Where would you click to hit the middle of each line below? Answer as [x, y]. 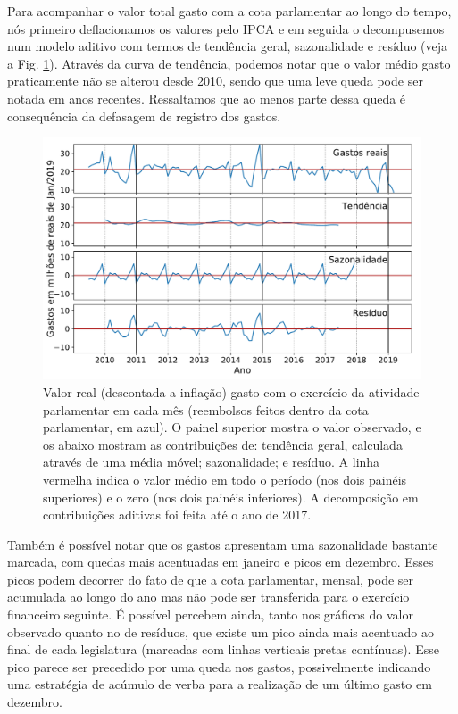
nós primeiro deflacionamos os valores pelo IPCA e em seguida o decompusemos [226, 28]
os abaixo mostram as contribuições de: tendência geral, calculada [223, 444]
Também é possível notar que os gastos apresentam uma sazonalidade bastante [223, 544]
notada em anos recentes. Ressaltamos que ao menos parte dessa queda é [207, 98]
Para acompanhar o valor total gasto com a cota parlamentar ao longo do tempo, [229, 11]
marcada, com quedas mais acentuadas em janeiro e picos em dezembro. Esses [221, 562]
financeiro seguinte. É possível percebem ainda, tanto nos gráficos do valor [210, 614]
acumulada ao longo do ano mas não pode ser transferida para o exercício [208, 597]
